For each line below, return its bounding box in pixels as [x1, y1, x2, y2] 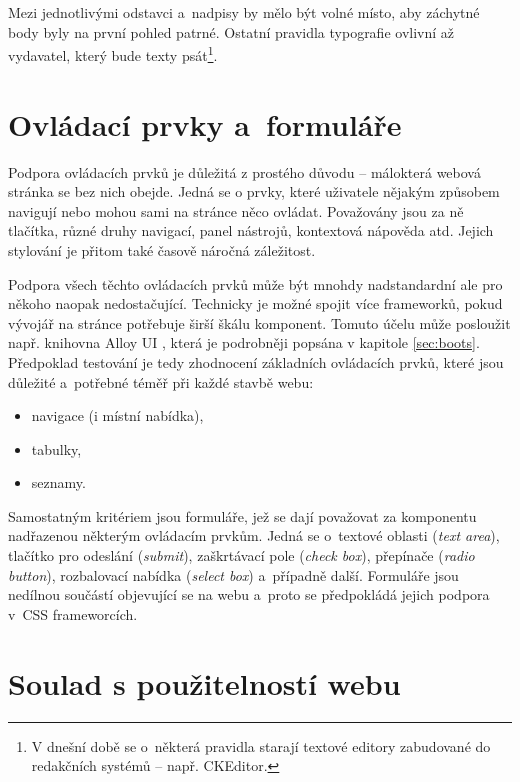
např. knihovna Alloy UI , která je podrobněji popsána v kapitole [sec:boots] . [8, 332, 480, 353]
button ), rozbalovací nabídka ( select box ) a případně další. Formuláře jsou [8, 564, 459, 585]
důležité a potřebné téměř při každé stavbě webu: [8, 371, 314, 392]
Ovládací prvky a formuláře [8, 103, 402, 144]
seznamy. [31, 472, 86, 493]
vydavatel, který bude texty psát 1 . [8, 42, 218, 65]
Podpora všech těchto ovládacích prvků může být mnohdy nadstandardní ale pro [8, 273, 503, 294]
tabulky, [31, 438, 82, 459]
